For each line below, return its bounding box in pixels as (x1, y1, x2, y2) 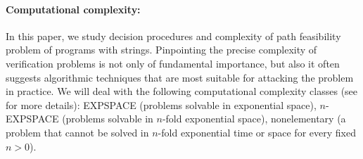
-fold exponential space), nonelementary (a (162, 111, 346, 126)
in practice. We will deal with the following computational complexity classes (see (6, 84, 358, 98)
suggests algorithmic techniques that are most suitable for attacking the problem (6, 70, 354, 84)
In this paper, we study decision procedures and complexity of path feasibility (6, 28, 341, 43)
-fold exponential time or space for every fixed (158, 125, 356, 139)
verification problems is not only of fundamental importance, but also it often (6, 56, 340, 70)
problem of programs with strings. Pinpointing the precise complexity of (6, 42, 317, 57)
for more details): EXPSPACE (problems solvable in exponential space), (6, 97, 317, 112)
